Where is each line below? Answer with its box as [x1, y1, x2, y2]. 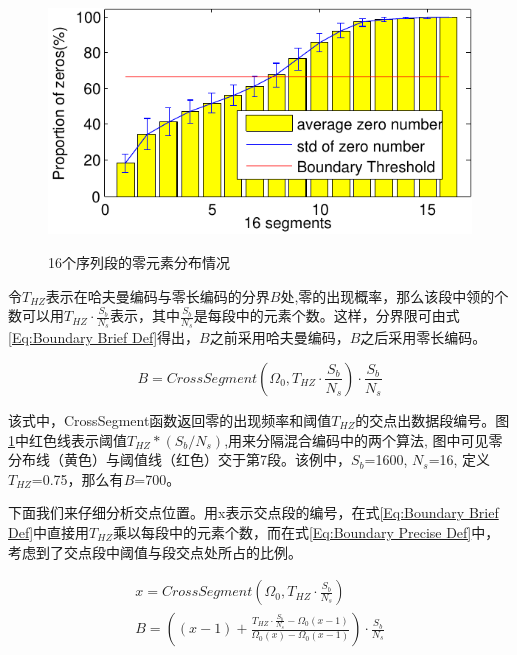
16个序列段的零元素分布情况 [48, 251, 230, 272]
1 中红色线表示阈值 [8, 429, 127, 450]
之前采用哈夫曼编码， [209, 327, 350, 348]
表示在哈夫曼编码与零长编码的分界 [45, 285, 270, 306]
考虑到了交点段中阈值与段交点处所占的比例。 [8, 541, 302, 562]
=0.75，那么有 [31, 468, 124, 489]
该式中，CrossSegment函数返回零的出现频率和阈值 [8, 409, 332, 430]
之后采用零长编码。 [360, 327, 487, 348]
